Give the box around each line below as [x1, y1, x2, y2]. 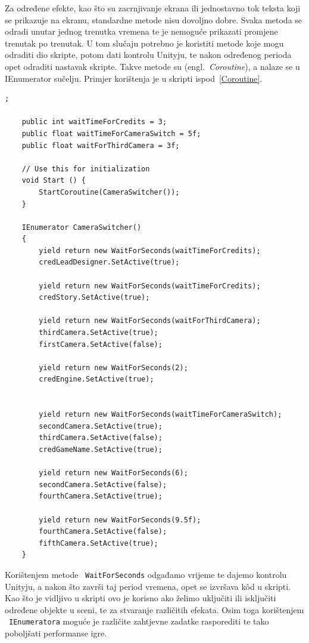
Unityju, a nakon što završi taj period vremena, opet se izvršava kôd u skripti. [5, 580, 291, 592]
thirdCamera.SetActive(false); [39, 433, 163, 442]
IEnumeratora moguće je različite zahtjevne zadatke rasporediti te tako [9, 615, 269, 627]
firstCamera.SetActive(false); [39, 340, 163, 349]
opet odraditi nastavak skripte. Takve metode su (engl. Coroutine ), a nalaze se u [5, 60, 300, 72]
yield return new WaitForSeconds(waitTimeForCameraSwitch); [39, 410, 282, 419]
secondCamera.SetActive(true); [39, 422, 163, 430]
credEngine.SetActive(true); [39, 375, 154, 384]
